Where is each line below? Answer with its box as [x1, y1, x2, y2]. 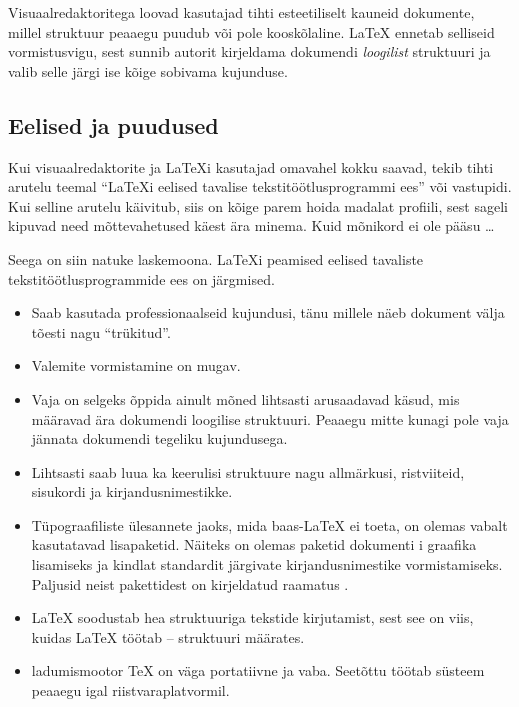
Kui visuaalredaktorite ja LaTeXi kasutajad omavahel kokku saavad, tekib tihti [8, 156, 494, 177]
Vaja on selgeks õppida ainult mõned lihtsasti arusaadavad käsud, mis [31, 388, 460, 409]
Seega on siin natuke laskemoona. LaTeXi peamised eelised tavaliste [8, 248, 424, 269]
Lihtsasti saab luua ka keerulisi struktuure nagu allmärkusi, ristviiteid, [31, 461, 465, 482]
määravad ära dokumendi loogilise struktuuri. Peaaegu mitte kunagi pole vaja [31, 408, 509, 429]
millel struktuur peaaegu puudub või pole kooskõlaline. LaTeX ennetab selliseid [8, 21, 495, 42]
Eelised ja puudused [8, 109, 219, 140]
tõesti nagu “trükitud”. [31, 321, 171, 342]
